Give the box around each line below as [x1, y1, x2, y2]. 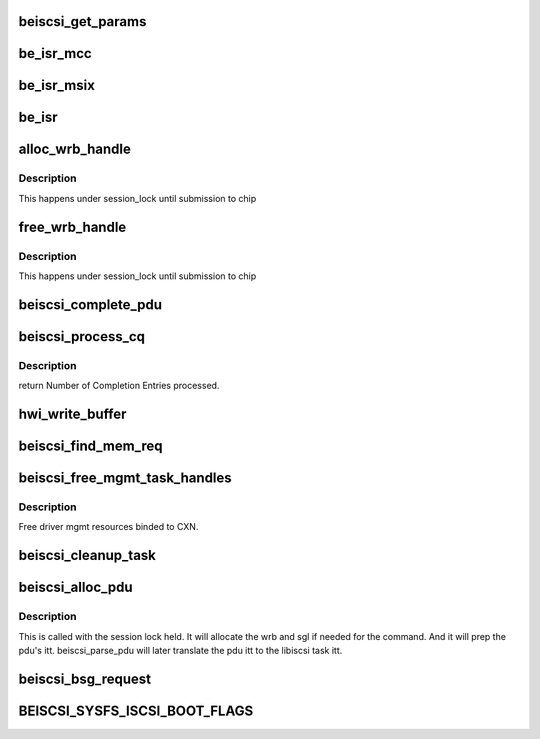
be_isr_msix [18, 77, 95, 94]
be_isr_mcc [18, 45, 92, 62]
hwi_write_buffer [18, 405, 127, 422]
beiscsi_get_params [18, 13, 147, 30]
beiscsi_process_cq [18, 328, 145, 345]
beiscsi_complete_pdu [18, 296, 163, 313]
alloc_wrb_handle [18, 141, 132, 158]
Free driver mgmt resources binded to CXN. [18, 521, 199, 533]
